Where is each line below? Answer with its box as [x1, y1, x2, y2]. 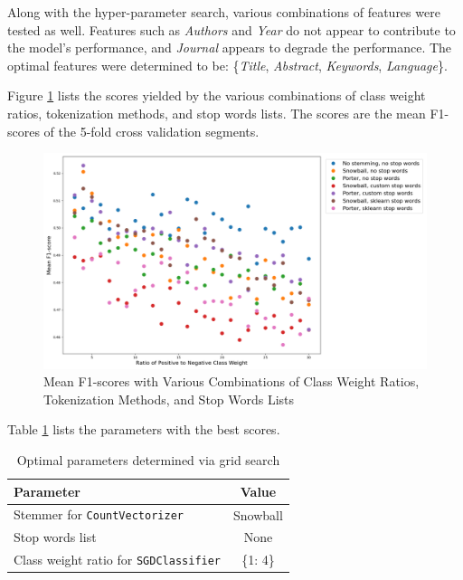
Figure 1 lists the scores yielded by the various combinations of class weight [7, 86, 426, 105]
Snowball [233, 505, 283, 524]
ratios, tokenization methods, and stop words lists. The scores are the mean [7, 103, 426, 122]
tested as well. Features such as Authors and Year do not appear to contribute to [7, 20, 456, 39]
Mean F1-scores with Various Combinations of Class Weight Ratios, [43, 372, 420, 391]
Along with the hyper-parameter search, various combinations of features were [7, 3, 440, 21]
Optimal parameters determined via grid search [16, 451, 280, 470]
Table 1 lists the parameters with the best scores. [7, 420, 280, 439]
